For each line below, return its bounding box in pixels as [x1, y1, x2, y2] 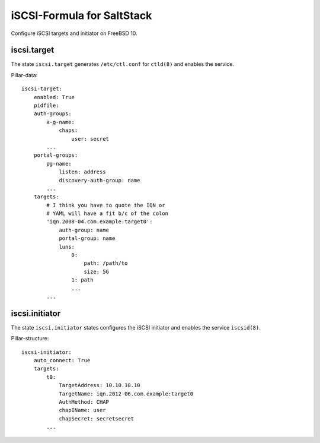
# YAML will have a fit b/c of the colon [46, 210, 169, 217]
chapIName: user [59, 407, 106, 414]
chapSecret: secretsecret [59, 415, 135, 422]
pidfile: [33, 102, 59, 109]
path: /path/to [84, 260, 128, 267]
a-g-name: [46, 119, 75, 125]
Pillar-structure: [11, 335, 49, 342]
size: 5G [84, 268, 110, 275]
